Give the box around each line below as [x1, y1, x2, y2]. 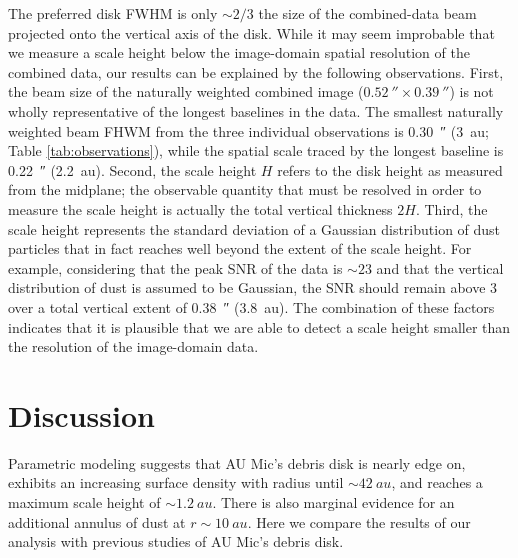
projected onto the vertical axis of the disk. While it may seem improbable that [8, 22, 495, 43]
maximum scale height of [8, 492, 161, 512]
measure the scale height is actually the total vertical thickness [8, 198, 393, 219]
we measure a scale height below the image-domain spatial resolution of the [8, 42, 470, 63]
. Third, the [415, 198, 488, 219]
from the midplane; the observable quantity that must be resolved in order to [8, 179, 482, 200]
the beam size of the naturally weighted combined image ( [8, 81, 364, 102]
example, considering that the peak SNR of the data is [8, 257, 343, 278]
